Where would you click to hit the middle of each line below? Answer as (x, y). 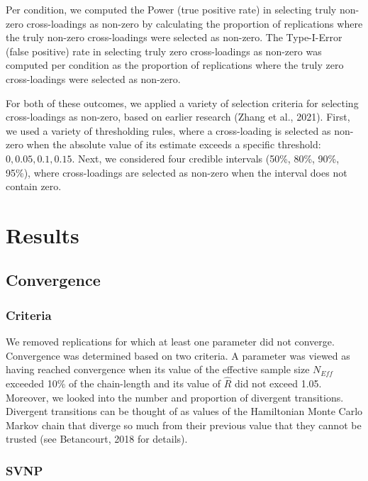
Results (43, 234)
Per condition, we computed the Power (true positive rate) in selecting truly (171, 9)
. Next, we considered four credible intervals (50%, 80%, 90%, (206, 158)
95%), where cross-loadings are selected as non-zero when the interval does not (177, 172)
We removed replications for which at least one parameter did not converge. (170, 342)
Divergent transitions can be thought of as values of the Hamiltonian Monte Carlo (184, 411)
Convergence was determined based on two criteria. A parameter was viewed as (178, 355)
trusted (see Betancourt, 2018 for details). (97, 439)
